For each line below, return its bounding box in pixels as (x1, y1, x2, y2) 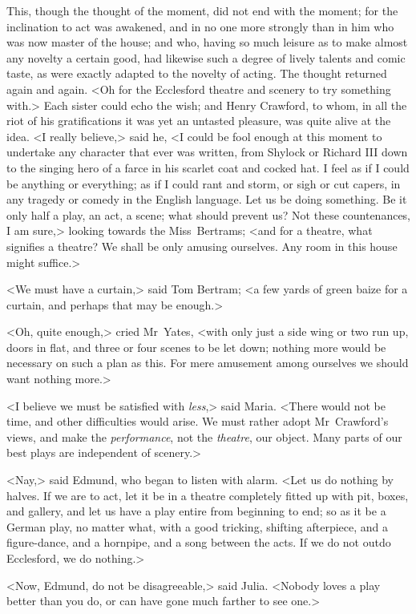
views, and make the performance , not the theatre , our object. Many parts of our (6, 428, 402, 445)
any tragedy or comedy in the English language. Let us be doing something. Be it (6, 191, 407, 208)
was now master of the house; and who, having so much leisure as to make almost (6, 34, 408, 50)
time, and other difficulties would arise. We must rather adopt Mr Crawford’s (6, 413, 389, 430)
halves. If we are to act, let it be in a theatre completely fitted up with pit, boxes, (6, 487, 409, 503)
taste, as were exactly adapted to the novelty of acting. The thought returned (6, 65, 387, 82)
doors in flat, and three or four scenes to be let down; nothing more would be (6, 338, 386, 355)
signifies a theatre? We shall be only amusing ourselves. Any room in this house (6, 237, 398, 254)
